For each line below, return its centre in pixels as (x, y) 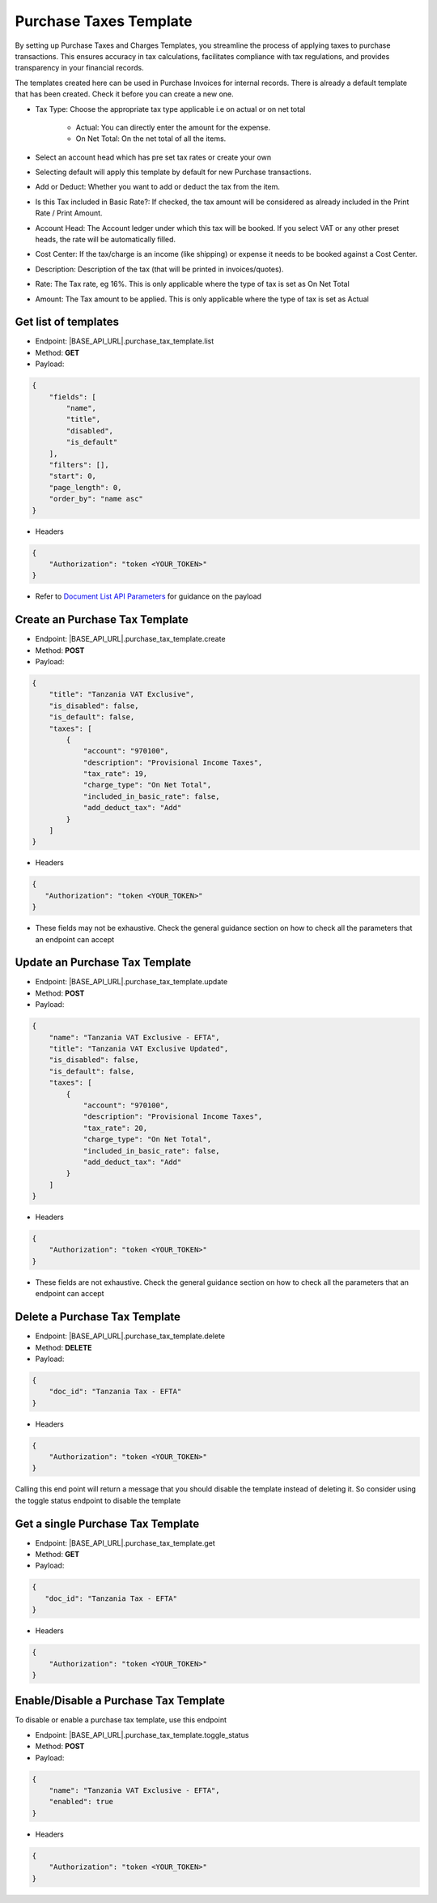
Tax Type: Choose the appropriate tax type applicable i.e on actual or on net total (170, 109)
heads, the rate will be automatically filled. (106, 240)
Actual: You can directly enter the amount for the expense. (173, 127)
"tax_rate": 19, (115, 774)
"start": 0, (73, 476)
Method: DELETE (64, 1347)
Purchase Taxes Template (104, 21)
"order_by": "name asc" (96, 499)
